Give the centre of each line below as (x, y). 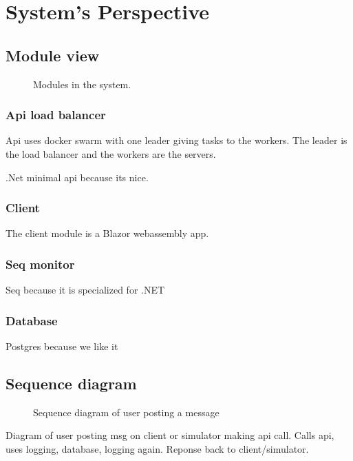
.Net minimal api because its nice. (77, 177)
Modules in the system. (82, 84)
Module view (53, 55)
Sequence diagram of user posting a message (126, 412)
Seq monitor (40, 264)
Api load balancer (56, 115)
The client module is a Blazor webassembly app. (107, 233)
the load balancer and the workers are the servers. (111, 153)
